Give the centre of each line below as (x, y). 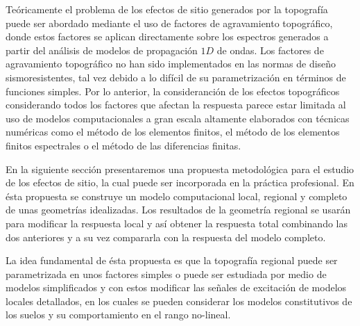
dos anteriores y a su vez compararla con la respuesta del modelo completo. (166, 237)
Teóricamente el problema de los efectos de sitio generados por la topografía (167, 9)
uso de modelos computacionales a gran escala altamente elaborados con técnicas (178, 118)
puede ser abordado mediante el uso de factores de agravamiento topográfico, (169, 23)
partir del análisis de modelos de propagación (102, 50)
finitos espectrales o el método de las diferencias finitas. (123, 145)
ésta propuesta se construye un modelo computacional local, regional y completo (177, 196)
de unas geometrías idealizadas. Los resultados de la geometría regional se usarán (178, 210)
